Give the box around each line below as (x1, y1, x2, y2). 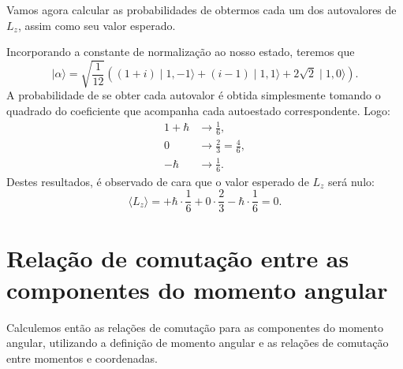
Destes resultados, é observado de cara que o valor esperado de (6, 173, 309, 189)
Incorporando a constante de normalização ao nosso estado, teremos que (6, 43, 355, 60)
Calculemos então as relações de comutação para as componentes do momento (6, 319, 383, 335)
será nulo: (328, 173, 375, 189)
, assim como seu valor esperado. (17, 17, 176, 33)
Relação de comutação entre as (6, 242, 349, 274)
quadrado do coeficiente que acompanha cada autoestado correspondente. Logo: (6, 102, 390, 118)
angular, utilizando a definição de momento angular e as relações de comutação (6, 334, 389, 351)
